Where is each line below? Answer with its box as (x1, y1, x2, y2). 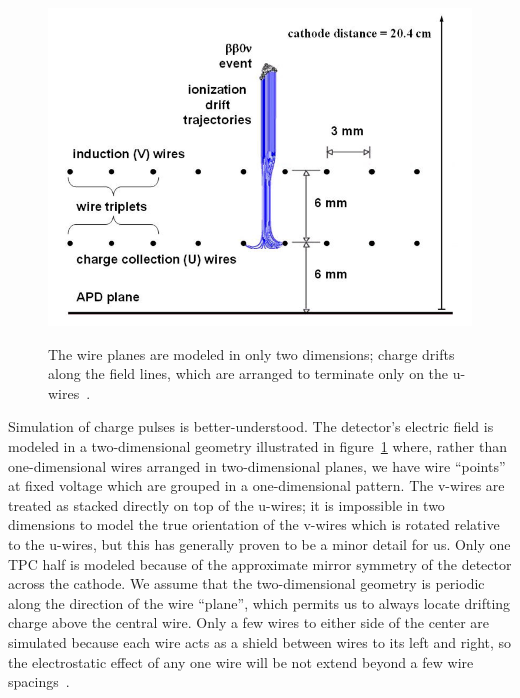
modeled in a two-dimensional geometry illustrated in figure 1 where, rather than (8, 435, 507, 456)
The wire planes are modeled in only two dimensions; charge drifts (48, 343, 455, 364)
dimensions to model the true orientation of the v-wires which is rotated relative (8, 514, 500, 535)
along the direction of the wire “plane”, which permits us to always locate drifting (8, 592, 511, 613)
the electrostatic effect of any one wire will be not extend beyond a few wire (8, 651, 474, 672)
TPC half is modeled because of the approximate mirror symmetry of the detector (8, 553, 512, 574)
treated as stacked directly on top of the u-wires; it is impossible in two (8, 494, 445, 515)
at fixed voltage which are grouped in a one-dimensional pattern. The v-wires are (8, 475, 505, 496)
